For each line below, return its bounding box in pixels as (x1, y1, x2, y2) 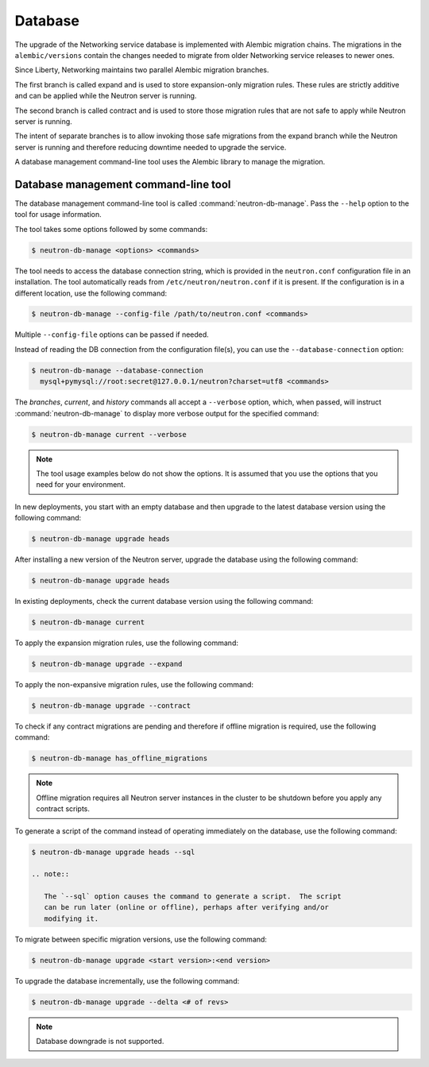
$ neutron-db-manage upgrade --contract (31, 702, 191, 710)
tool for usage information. (14, 210, 102, 219)
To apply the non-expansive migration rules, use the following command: (14, 680, 254, 690)
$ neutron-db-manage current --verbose (31, 430, 187, 439)
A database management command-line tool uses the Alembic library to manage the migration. (14, 157, 326, 167)
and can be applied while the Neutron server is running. (14, 91, 197, 101)
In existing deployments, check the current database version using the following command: (14, 597, 314, 606)
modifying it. (44, 914, 99, 923)
